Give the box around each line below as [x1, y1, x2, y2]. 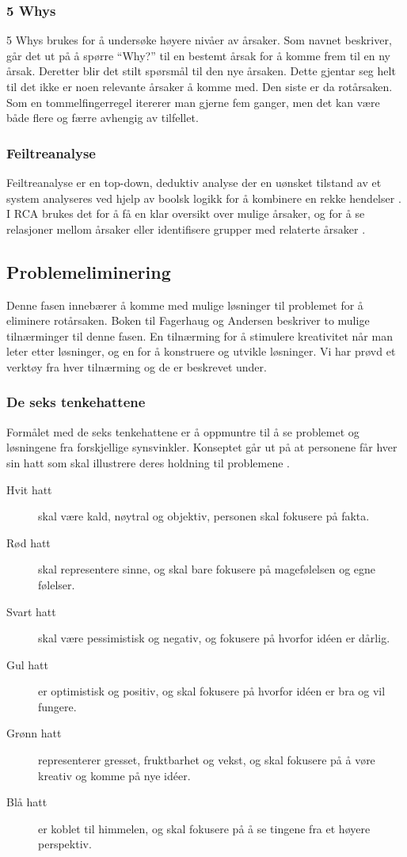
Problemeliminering [6, 259, 171, 284]
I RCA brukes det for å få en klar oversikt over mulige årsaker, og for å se [6, 205, 365, 222]
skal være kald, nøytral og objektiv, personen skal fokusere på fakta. [38, 508, 370, 524]
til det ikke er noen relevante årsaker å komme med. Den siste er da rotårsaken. [6, 78, 393, 94]
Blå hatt [6, 794, 48, 810]
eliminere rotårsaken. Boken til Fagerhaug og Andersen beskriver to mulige [6, 312, 370, 329]
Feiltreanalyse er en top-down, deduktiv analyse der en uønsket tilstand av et [6, 174, 382, 190]
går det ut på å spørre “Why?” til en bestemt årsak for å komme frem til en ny [6, 47, 390, 63]
